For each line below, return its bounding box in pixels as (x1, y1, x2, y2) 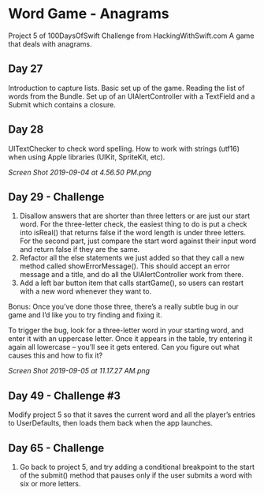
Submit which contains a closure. (8, 99, 116, 109)
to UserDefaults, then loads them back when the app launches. (8, 418, 213, 428)
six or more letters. (19, 479, 81, 488)
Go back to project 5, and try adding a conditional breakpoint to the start (19, 463, 255, 471)
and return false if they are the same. (19, 245, 140, 254)
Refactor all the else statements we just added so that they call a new (19, 253, 245, 263)
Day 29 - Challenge (8, 190, 105, 204)
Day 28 (8, 123, 44, 137)
